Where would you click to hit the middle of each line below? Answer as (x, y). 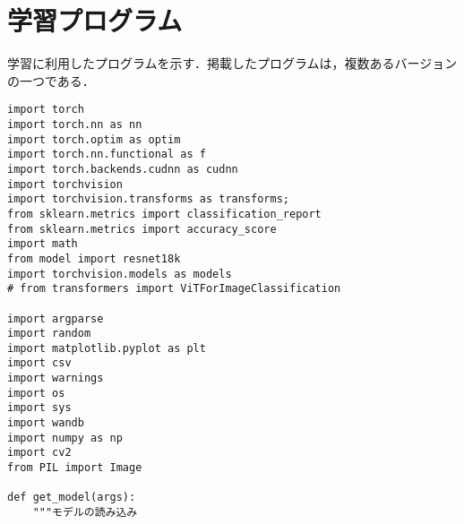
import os (36, 393)
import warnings (56, 378)
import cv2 (39, 453)
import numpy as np (65, 438)
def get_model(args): (72, 498)
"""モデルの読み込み (85, 513)
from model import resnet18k (94, 258)
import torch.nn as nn (75, 124)
